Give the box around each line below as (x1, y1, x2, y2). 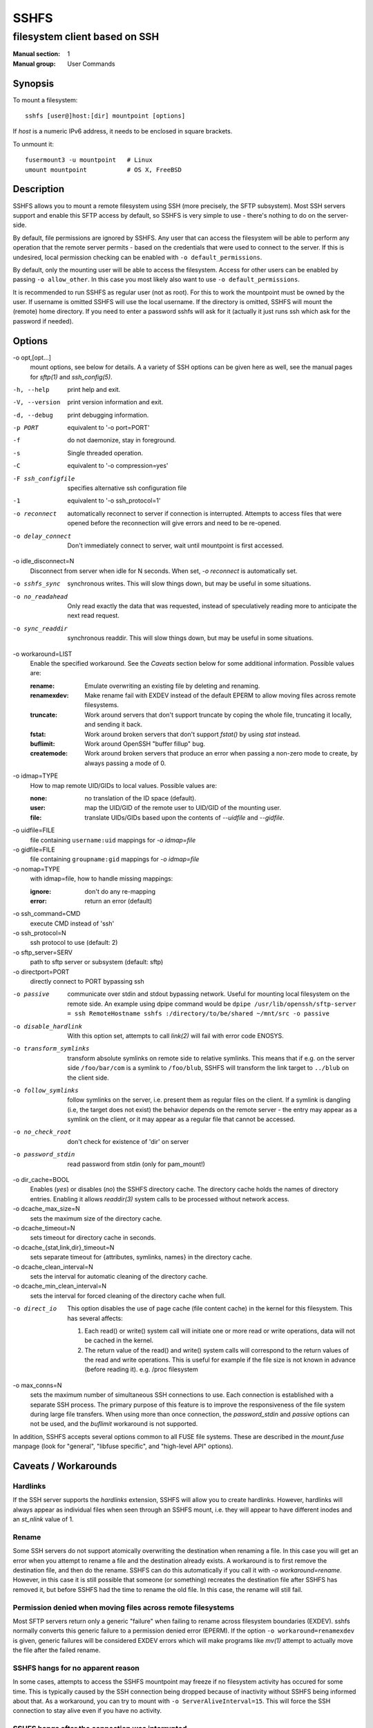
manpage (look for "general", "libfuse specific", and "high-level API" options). (12, 1442, 233, 1451)
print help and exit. (67, 385, 121, 393)
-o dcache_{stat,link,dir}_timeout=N (12, 1243, 115, 1251)
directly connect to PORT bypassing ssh (30, 977, 144, 986)
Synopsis (12, 77, 55, 89)
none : (30, 793, 48, 802)
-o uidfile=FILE (12, 826, 55, 834)
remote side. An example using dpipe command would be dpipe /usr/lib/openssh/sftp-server (67, 999, 357, 1008)
